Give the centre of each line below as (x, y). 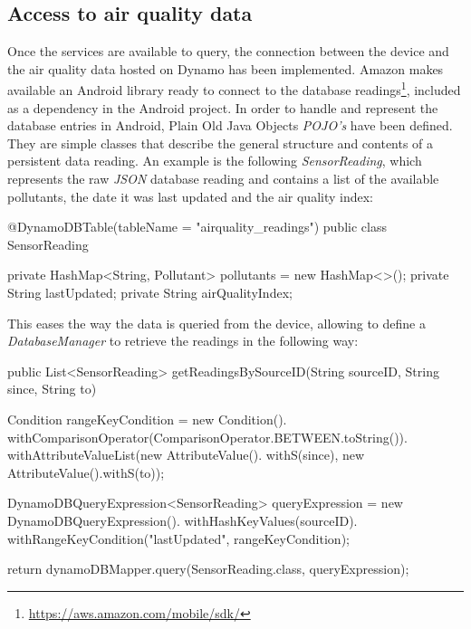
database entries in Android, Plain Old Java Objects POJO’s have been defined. (230, 125)
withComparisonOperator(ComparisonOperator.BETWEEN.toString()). (207, 437)
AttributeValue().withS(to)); (86, 472)
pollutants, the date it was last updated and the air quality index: (190, 196)
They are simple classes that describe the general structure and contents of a (221, 143)
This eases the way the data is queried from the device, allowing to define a (216, 323)
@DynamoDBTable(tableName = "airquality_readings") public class (197, 227)
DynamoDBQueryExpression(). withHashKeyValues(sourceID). (183, 520)
